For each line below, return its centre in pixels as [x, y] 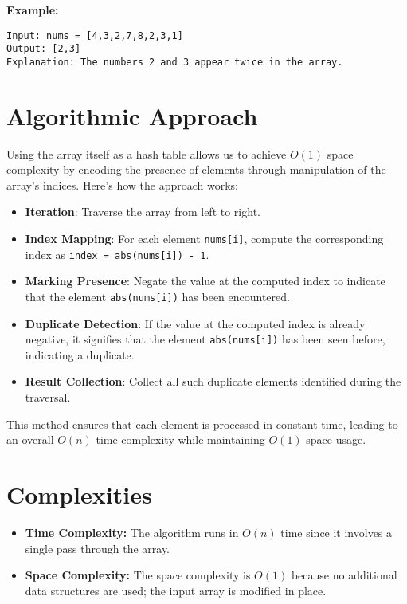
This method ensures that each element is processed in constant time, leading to [202, 424]
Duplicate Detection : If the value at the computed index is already [195, 323]
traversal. [48, 397]
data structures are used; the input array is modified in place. [176, 590]
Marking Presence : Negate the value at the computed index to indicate [205, 281]
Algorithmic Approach [132, 115]
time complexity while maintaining [180, 439]
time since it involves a [337, 532]
